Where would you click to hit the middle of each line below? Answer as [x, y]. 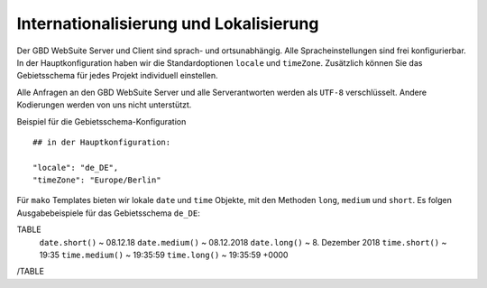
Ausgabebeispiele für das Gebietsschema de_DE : [108, 213]
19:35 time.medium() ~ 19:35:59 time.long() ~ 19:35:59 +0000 [164, 255]
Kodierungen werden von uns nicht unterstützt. [104, 105]
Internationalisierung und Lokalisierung [168, 23]
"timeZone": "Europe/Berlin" [97, 180]
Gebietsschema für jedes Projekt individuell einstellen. [117, 76]
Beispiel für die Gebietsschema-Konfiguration [101, 121]
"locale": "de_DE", [76, 167]
